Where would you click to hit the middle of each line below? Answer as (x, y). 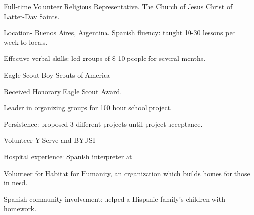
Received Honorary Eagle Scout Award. (63, 91)
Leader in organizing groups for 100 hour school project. (88, 107)
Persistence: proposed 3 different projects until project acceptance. (103, 124)
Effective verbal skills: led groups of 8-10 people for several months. (105, 58)
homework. (20, 208)
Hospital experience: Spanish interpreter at (68, 156)
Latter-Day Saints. (32, 16)
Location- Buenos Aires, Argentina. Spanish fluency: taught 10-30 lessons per (120, 32)
